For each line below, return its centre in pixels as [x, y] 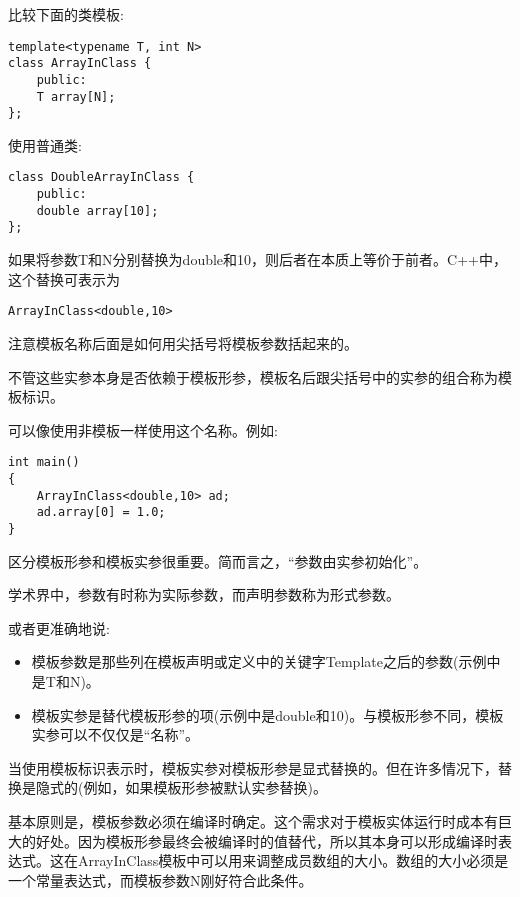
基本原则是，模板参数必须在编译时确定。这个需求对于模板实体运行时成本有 [253, 820]
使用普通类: [45, 144]
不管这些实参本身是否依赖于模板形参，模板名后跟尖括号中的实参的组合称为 [253, 376]
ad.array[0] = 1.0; [101, 512]
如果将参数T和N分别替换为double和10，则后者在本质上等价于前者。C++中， [257, 259]
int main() [44, 462]
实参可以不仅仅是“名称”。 [115, 734]
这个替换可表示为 [64, 278]
